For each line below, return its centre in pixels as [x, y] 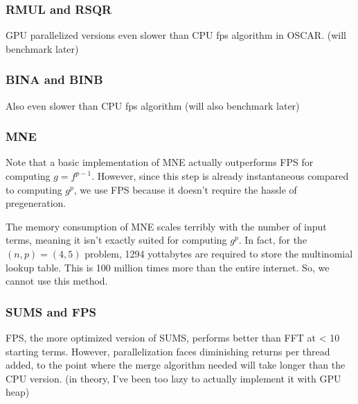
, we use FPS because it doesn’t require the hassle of [185, 189]
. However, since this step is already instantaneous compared [220, 176]
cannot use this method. [57, 281]
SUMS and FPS [51, 311]
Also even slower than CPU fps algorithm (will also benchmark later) [153, 105]
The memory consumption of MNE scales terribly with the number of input [166, 226]
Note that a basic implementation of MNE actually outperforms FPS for [160, 162]
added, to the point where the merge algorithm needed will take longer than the [176, 365]
